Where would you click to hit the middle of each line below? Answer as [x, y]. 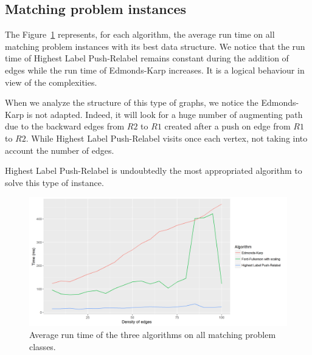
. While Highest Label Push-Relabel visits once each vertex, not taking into [167, 138]
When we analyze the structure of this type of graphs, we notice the [132, 102]
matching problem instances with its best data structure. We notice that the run [155, 46]
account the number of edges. [60, 150]
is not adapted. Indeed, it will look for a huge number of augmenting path [165, 114]
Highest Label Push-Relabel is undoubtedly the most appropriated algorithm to [154, 171]
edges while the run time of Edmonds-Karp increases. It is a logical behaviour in [155, 70]
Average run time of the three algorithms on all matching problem [153, 334]
